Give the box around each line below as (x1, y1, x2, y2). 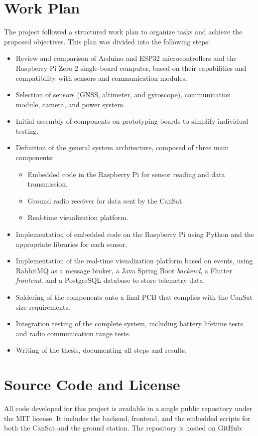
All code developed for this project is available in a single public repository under (4, 403, 253, 414)
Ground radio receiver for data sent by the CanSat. (27, 195, 184, 206)
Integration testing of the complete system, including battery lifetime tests (15, 318, 244, 329)
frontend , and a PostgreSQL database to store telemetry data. (15, 275, 205, 285)
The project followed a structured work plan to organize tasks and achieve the (4, 26, 243, 37)
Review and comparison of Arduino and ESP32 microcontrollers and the (15, 53, 237, 63)
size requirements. (15, 301, 70, 312)
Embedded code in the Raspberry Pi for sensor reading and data (27, 169, 225, 179)
